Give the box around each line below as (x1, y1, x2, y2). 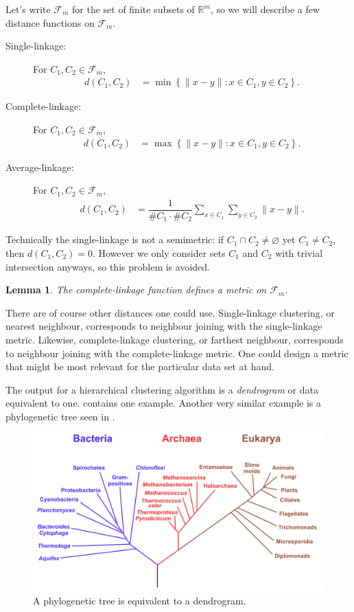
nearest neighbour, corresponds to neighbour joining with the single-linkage (5, 319, 322, 333)
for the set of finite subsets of (72, 2, 195, 16)
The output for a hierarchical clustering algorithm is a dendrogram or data (5, 382, 318, 396)
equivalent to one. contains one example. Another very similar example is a (5, 396, 321, 410)
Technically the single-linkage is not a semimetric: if (5, 232, 224, 247)
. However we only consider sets (92, 245, 226, 260)
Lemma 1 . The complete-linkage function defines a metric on (5, 282, 267, 297)
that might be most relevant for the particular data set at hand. (5, 359, 274, 374)
